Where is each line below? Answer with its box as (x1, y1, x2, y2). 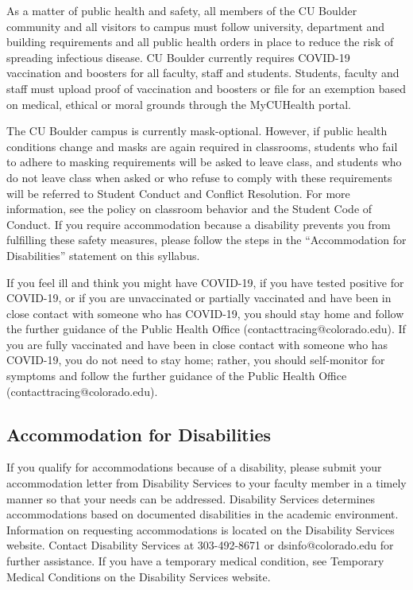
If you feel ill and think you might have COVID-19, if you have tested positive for (6, 274, 404, 290)
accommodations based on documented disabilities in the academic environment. (6, 506, 399, 522)
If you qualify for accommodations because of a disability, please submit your (6, 459, 382, 475)
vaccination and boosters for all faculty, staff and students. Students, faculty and (6, 64, 399, 81)
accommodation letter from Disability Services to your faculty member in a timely (6, 475, 407, 491)
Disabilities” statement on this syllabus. (6, 246, 200, 263)
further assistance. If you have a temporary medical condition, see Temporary (6, 553, 384, 569)
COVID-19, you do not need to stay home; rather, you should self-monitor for (6, 351, 385, 368)
